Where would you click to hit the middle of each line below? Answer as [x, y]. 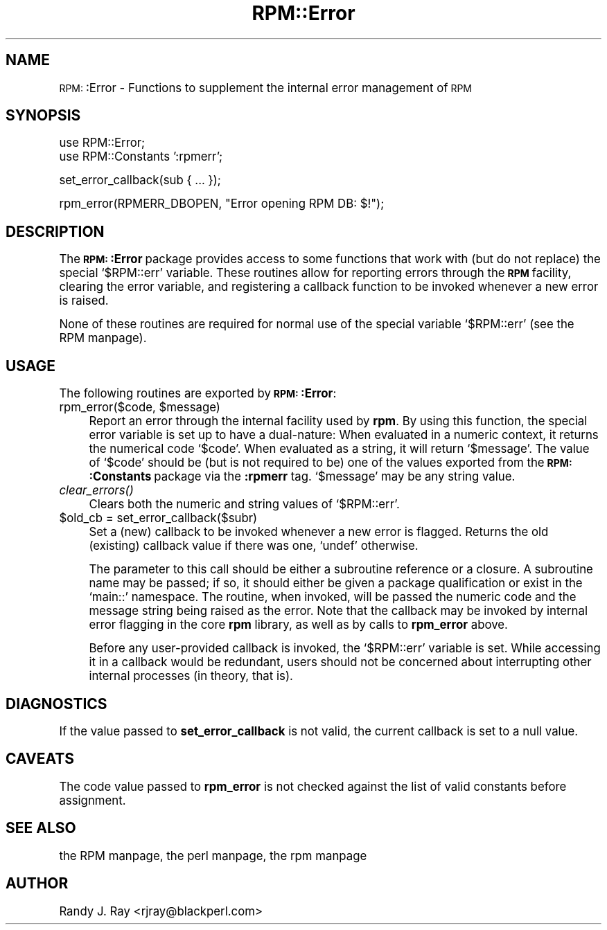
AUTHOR [37, 884]
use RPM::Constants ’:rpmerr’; [141, 157]
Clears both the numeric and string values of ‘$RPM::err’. [244, 504]
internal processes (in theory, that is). [191, 676]
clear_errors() [96, 491]
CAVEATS [40, 759]
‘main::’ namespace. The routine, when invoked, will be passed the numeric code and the [333, 597]
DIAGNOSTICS [56, 704]
